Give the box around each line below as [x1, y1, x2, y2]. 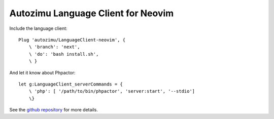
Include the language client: [9, 25, 68, 31]
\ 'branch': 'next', [28, 44, 80, 50]
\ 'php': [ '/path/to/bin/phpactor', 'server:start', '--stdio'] [28, 89, 195, 94]
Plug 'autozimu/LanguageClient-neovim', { [18, 37, 126, 43]
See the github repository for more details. [9, 107, 98, 113]
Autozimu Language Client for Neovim [9, 8, 174, 19]
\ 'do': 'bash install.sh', [28, 51, 99, 57]
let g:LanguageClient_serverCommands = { [18, 81, 123, 87]
